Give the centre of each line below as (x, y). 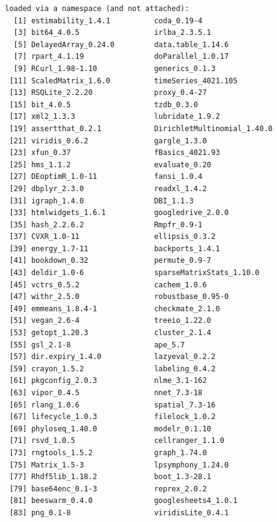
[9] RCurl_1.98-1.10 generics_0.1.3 (115, 68)
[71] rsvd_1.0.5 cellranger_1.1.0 (117, 441)
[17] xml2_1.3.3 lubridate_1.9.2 (115, 117)
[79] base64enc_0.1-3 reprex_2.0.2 (108, 489)
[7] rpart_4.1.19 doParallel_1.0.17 (121, 57)
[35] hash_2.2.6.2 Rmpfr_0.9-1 (106, 225)
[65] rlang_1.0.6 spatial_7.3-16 (112, 405)
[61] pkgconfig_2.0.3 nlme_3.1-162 (108, 381)
